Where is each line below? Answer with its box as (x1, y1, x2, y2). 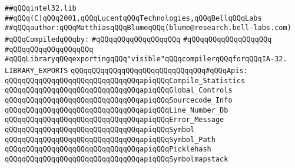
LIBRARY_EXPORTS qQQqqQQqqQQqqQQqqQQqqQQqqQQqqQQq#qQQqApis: (5, 66, 248, 75)
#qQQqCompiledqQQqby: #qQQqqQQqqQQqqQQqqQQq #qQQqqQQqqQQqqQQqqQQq (5, 35, 272, 44)
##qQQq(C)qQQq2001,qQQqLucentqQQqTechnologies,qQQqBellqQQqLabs (5, 14, 262, 22)
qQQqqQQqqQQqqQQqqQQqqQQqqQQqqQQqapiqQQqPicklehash (5, 145, 211, 154)
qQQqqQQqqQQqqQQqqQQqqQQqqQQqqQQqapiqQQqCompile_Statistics (5, 76, 246, 85)
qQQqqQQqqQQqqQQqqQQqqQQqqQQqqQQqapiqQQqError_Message (5, 116, 224, 124)
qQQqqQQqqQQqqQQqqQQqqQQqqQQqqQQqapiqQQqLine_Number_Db (5, 106, 228, 114)
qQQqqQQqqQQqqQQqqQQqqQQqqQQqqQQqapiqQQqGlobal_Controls (5, 86, 233, 95)
